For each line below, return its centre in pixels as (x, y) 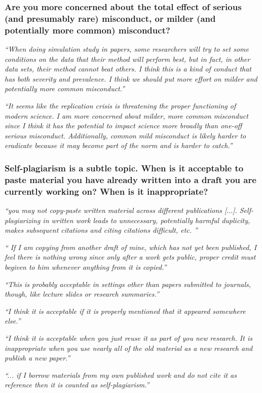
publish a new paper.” (38, 358)
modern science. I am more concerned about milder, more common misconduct (126, 115)
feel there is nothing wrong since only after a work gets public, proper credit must (130, 257)
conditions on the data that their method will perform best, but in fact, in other (127, 59)
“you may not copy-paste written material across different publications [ (116, 210)
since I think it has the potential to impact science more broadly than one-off (123, 126)
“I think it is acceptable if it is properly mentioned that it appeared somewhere (125, 311)
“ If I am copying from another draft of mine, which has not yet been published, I (131, 247)
